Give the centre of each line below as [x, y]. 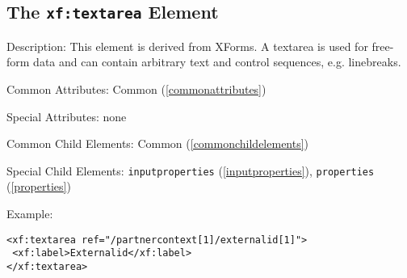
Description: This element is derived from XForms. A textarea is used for [187, 46]
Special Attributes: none [67, 116]
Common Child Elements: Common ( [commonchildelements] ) [158, 143]
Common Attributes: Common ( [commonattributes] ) [136, 88]
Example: [30, 213]
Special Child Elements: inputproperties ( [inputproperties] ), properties [191, 170]
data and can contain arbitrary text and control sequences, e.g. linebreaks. [217, 62]
